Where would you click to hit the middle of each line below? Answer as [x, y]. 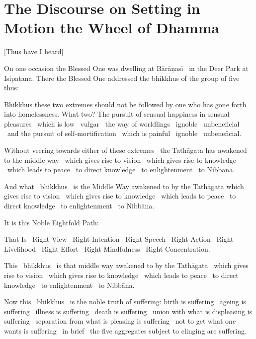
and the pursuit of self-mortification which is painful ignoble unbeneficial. [124, 133]
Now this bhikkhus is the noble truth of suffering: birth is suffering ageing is [125, 302]
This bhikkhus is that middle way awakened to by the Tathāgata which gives [126, 265]
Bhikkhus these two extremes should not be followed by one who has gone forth [125, 104]
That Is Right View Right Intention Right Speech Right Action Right [119, 239]
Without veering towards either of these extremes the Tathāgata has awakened [126, 150]
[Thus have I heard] [34, 51]
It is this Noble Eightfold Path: [51, 222]
